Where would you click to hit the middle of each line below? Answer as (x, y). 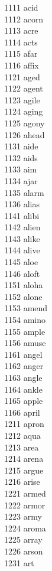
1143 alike (22, 238)
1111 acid (21, 7)
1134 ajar (21, 180)
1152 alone (23, 296)
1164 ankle (23, 389)
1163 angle (23, 377)
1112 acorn (24, 19)
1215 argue (24, 470)
